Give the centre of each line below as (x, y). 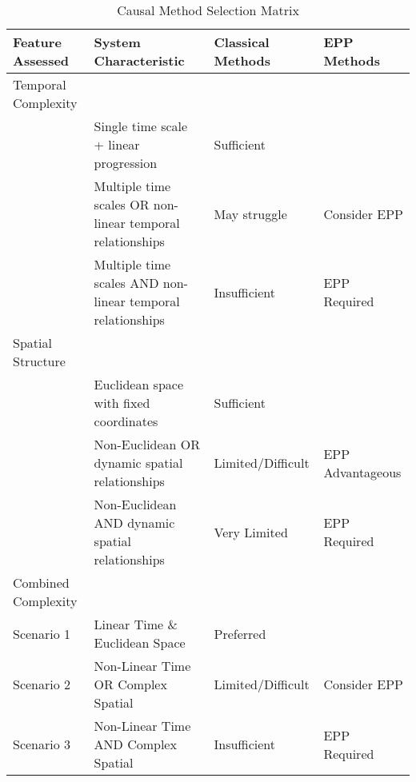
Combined (41, 583)
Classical (242, 42)
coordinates (126, 421)
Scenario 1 (42, 633)
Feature (37, 42)
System (117, 42)
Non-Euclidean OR (147, 444)
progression (126, 163)
